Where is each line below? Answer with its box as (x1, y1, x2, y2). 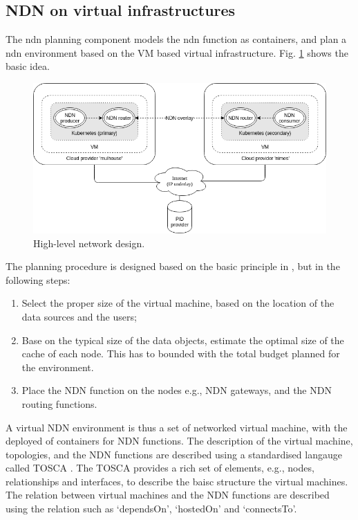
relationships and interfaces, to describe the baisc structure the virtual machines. (6, 474, 348, 488)
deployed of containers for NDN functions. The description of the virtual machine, (6, 433, 353, 448)
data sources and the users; (21, 309, 137, 323)
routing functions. (21, 396, 97, 411)
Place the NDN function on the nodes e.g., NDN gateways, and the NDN (21, 383, 332, 397)
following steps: (6, 272, 70, 287)
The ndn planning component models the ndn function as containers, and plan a (6, 32, 347, 46)
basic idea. (6, 59, 50, 73)
